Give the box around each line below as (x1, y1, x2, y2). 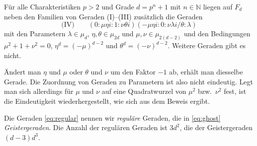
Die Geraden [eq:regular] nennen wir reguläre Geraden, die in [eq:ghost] (4, 112, 221, 123)
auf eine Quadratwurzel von (101, 86, 186, 96)
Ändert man (4, 67, 41, 77)
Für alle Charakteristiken (4, 1, 81, 11)
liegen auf (203, 1, 233, 11)
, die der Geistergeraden (179, 122, 253, 133)
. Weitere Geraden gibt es (168, 40, 246, 51)
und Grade (101, 1, 134, 11)
